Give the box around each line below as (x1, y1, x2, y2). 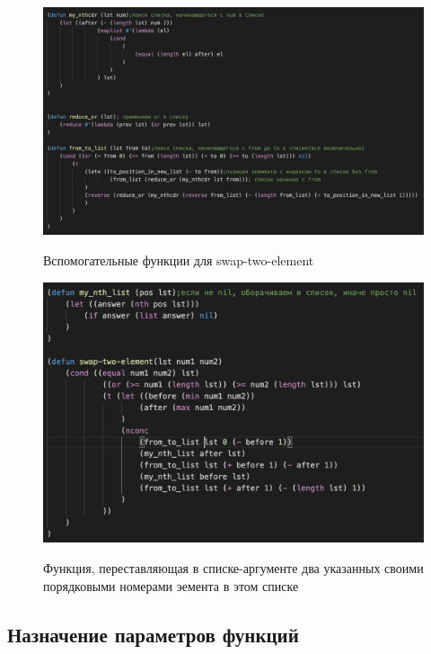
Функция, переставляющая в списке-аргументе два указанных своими (43, 559, 424, 578)
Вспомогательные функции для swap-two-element (43, 251, 314, 269)
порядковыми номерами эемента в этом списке (43, 576, 299, 595)
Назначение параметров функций (7, 620, 299, 648)
